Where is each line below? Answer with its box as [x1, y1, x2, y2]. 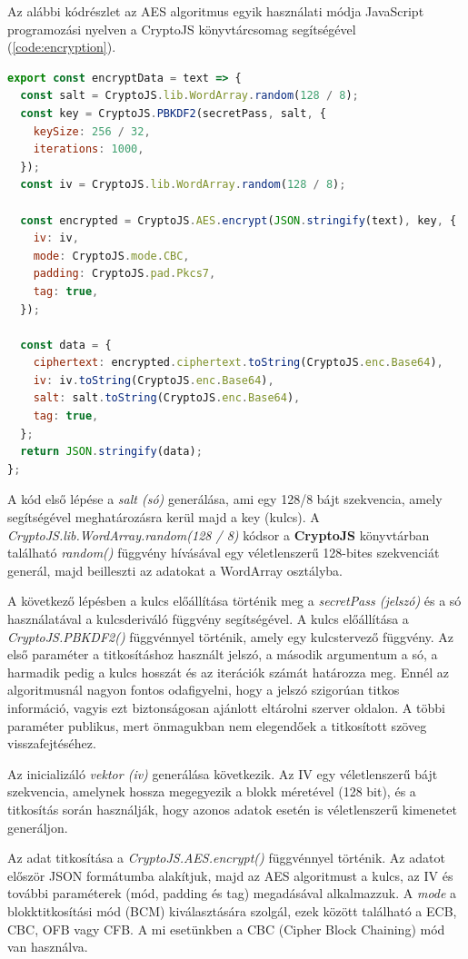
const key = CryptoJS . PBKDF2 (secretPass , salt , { [20, 106, 326, 120]
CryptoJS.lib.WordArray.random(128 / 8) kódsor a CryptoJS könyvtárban [7, 525, 430, 544]
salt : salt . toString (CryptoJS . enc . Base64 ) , [33, 391, 301, 405]
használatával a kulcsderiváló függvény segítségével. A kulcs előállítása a [7, 609, 409, 628]
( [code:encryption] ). [7, 37, 116, 56]
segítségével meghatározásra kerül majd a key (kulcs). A [7, 508, 320, 527]
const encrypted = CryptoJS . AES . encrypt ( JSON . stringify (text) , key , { [20, 213, 457, 227]
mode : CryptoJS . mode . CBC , [33, 249, 190, 262]
